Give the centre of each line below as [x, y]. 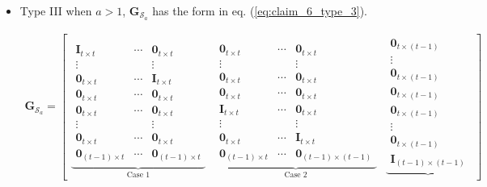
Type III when [56, 10]
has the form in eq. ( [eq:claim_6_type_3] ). [260, 10]
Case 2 [296, 175]
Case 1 [138, 175]
